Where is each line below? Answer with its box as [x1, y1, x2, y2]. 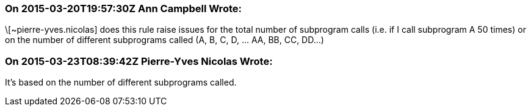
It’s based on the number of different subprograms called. [5, 77, 237, 88]
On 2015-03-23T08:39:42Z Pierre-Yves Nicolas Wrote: [5, 55, 273, 67]
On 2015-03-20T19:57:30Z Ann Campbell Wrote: [5, 2, 242, 15]
